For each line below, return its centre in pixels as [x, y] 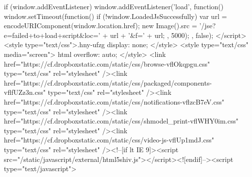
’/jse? [207, 26]
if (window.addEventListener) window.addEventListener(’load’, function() [114, 6]
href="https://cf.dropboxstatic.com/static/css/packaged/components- [108, 82]
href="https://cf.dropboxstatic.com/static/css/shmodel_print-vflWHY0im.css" [121, 121]
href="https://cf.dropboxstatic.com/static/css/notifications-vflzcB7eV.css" [114, 101]
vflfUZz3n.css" [25, 92]
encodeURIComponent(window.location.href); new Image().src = [101, 26]
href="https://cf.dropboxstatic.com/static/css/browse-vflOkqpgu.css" [107, 63]
